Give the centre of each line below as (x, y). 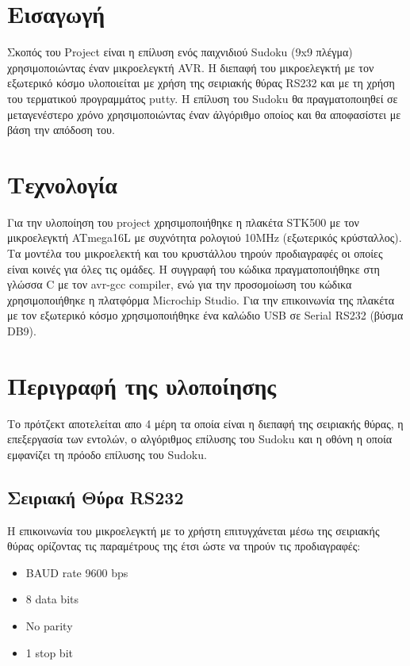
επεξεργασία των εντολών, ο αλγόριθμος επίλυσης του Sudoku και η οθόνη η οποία (199, 439)
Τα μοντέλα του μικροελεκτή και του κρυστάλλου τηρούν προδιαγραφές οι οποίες (195, 253)
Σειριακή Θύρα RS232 (96, 497)
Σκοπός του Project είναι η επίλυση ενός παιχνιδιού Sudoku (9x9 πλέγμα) (180, 52)
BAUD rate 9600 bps (77, 572)
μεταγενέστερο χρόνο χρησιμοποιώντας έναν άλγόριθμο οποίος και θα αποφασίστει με (204, 114)
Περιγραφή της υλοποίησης (142, 385)
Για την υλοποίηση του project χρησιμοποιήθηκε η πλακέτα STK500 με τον (183, 222)
